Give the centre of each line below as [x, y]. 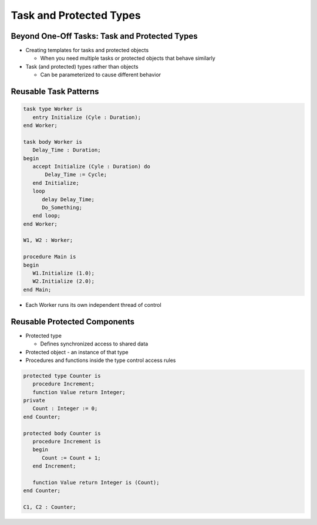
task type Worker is [53, 109]
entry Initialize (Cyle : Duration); [87, 117]
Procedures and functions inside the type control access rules [101, 360]
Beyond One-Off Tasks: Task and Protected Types [104, 36]
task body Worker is [53, 142]
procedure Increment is [67, 441]
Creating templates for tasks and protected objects [87, 50]
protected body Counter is [62, 433]
